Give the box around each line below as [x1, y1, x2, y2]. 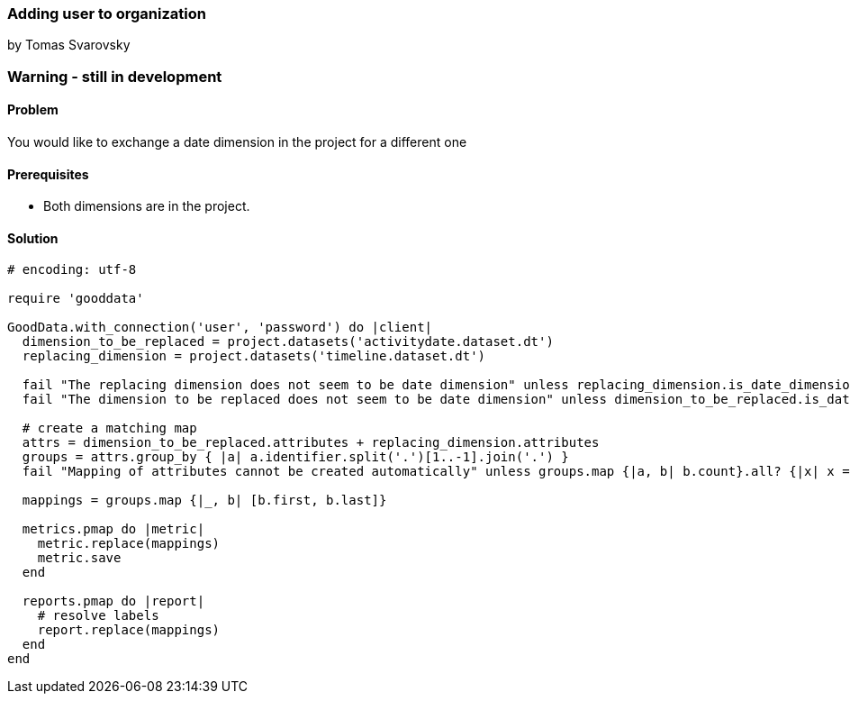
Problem [7, 102, 59, 118]
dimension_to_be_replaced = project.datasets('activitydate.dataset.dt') [22, 334, 554, 350]
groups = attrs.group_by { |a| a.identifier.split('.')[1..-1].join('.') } [22, 450, 569, 465]
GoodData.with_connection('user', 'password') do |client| [7, 320, 433, 335]
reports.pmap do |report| [22, 594, 205, 609]
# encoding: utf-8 [7, 262, 137, 278]
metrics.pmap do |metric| [22, 522, 205, 537]
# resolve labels [37, 608, 159, 624]
